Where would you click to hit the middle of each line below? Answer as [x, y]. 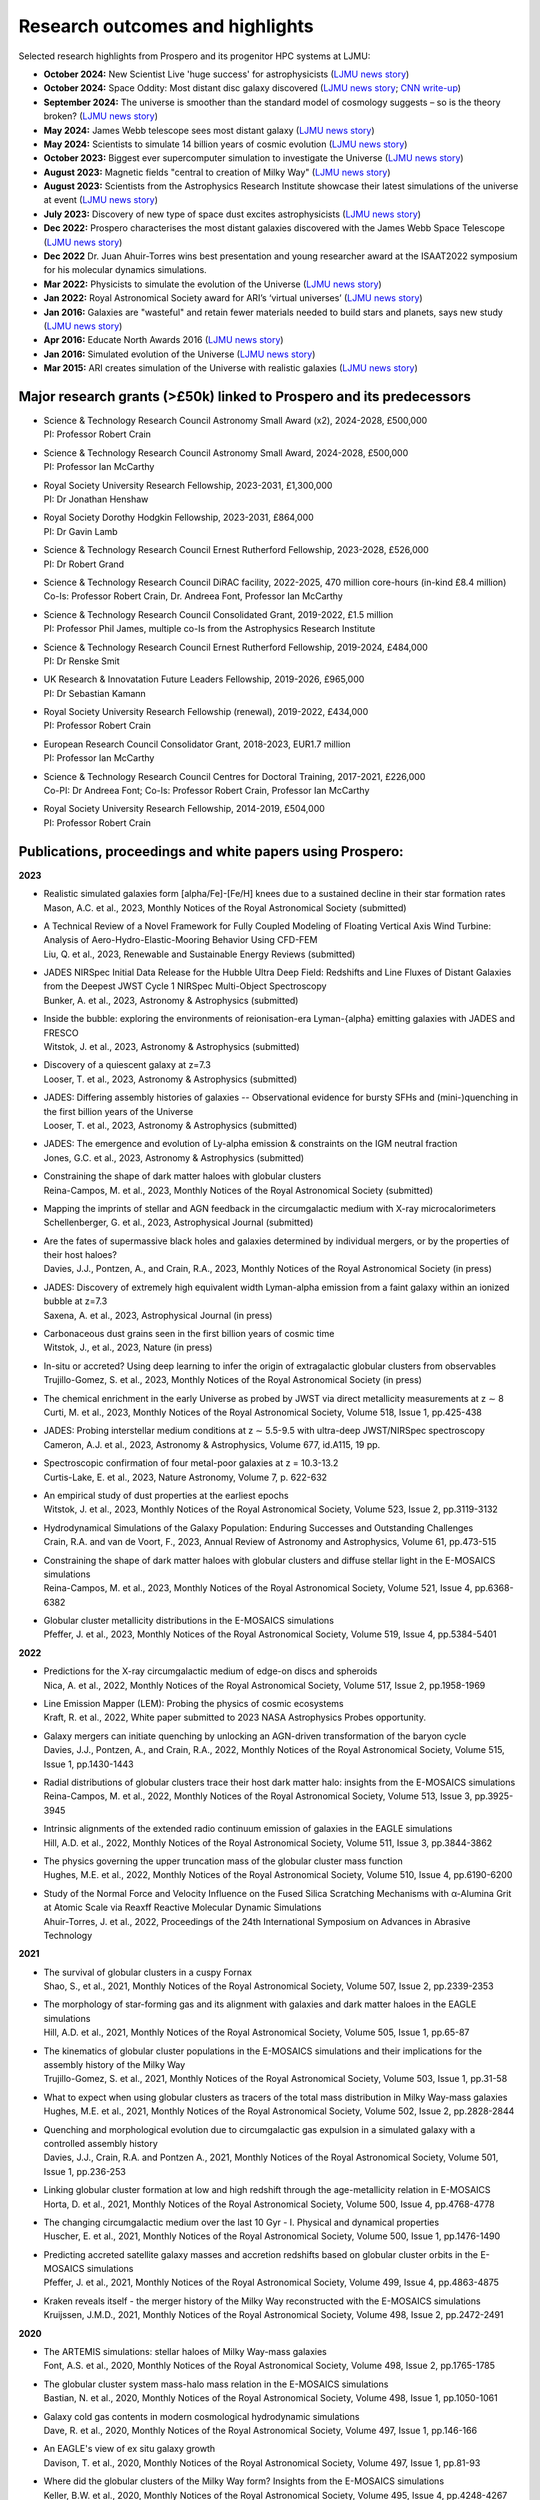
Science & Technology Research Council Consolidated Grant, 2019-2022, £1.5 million [218, 614]
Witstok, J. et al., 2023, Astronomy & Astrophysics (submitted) [171, 1047]
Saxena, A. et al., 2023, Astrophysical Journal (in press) [158, 1315]
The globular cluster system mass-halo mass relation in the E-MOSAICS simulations [216, 2384]
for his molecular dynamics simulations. [125, 270]
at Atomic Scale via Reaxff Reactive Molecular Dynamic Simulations [182, 1907]
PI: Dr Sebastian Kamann [95, 693]
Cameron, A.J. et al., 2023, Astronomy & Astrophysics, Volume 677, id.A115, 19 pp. [212, 1444]
